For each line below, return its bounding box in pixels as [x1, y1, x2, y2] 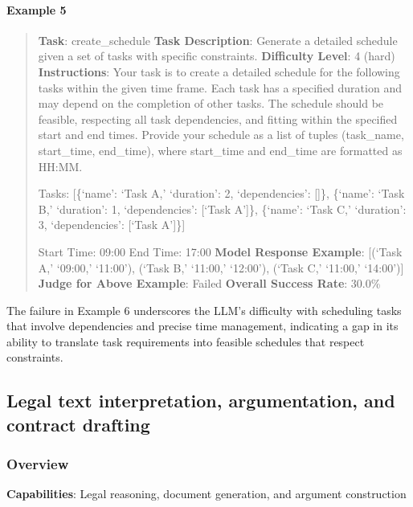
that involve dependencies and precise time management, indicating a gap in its [6, 317, 399, 334]
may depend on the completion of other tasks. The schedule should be [38, 95, 384, 112]
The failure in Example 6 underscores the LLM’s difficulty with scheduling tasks [6, 301, 402, 318]
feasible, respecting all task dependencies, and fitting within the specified [38, 110, 398, 127]
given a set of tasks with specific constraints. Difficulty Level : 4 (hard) [38, 47, 395, 64]
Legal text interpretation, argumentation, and [6, 388, 395, 413]
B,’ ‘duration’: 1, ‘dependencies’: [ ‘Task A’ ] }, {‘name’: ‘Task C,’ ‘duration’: [38, 200, 407, 217]
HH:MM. [38, 157, 83, 174]
